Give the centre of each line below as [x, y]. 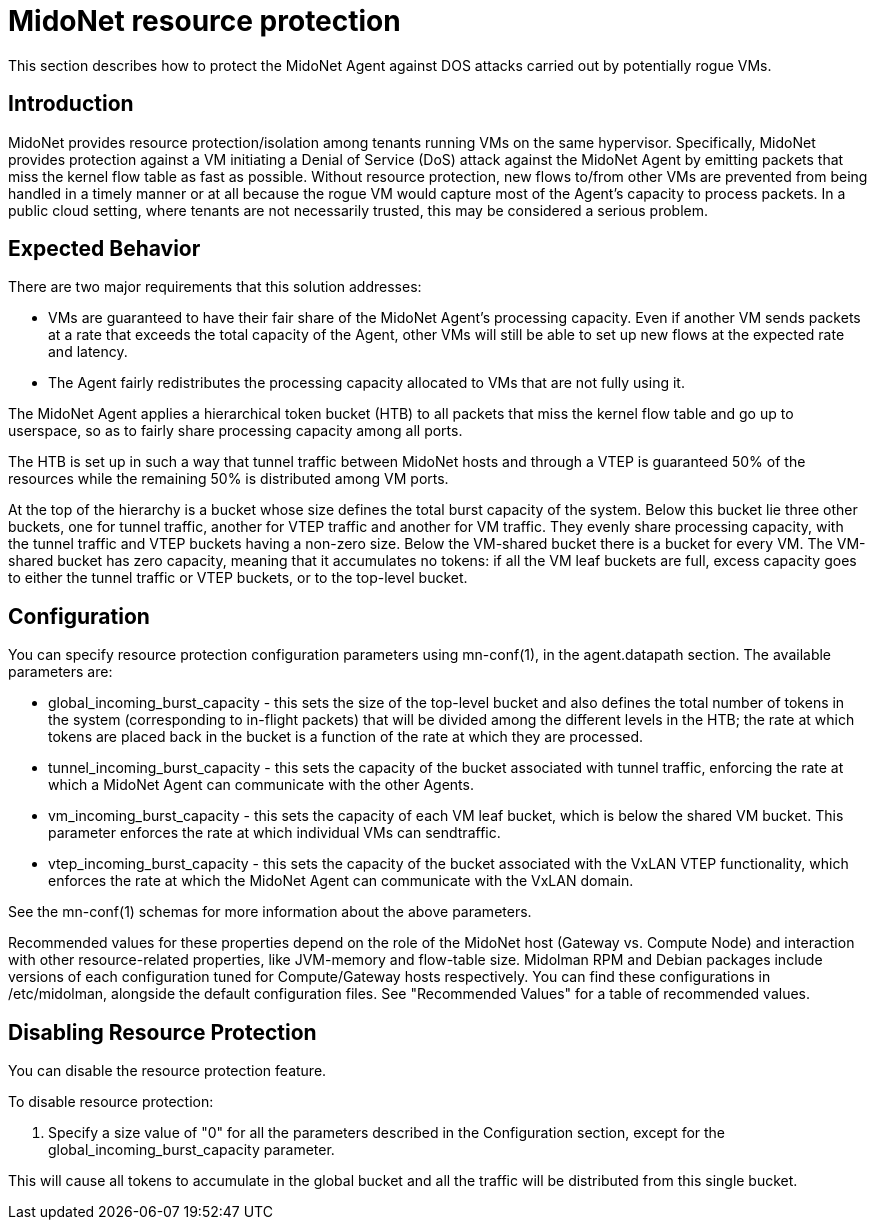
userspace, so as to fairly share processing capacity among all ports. [235, 431]
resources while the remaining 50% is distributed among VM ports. [228, 479]
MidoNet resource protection [204, 21]
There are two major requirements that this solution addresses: [215, 287]
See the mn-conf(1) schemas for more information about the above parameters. [270, 912]
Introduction [71, 104]
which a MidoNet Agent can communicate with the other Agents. [261, 785]
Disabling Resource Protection [162, 1032]
